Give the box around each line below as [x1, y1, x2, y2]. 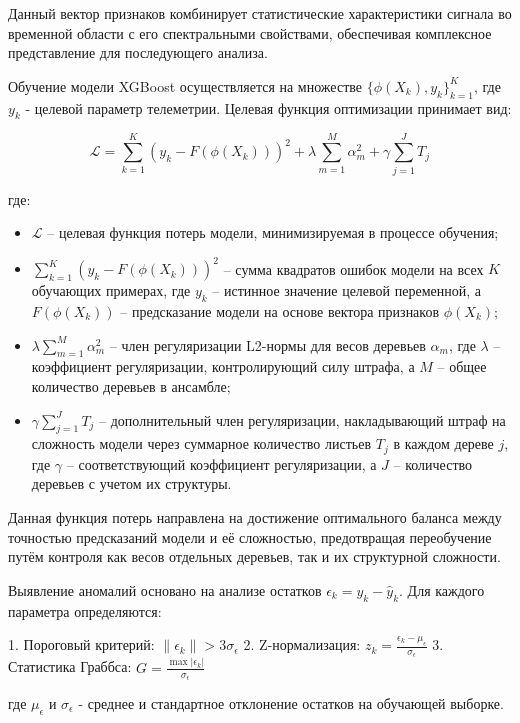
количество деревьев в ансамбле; [31, 375, 231, 396]
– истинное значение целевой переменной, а [212, 280, 481, 301]
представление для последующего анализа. [8, 42, 268, 63]
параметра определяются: [8, 600, 162, 621]
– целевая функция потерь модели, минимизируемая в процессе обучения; [47, 222, 499, 243]
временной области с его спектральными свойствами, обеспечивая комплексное [8, 22, 492, 43]
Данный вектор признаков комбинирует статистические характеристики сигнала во [8, 3, 512, 23]
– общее [437, 356, 487, 377]
